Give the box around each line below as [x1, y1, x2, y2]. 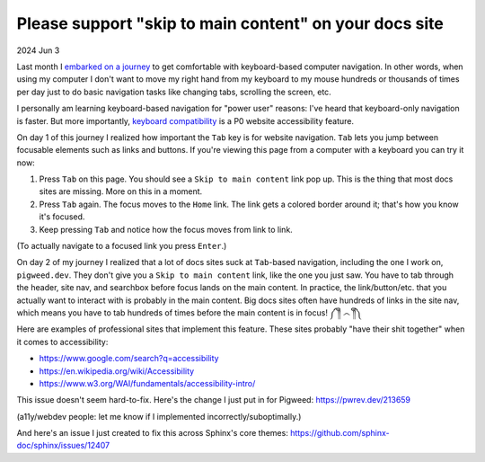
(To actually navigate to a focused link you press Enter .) [16, 241, 227, 252]
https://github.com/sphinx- [290, 428, 390, 439]
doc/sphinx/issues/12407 [16, 440, 110, 451]
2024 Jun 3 [16, 45, 60, 56]
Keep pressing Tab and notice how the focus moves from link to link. [39, 224, 294, 235]
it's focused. [39, 211, 85, 222]
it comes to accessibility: [16, 336, 109, 347]
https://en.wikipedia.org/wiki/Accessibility [39, 365, 195, 377]
